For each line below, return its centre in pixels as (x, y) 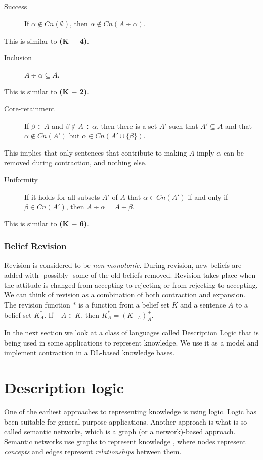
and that (238, 125)
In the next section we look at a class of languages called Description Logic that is (131, 333)
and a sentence (203, 304)
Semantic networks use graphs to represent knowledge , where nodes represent (125, 441)
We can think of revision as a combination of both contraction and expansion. (125, 295)
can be (234, 152)
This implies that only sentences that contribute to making (96, 152)
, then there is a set (127, 125)
